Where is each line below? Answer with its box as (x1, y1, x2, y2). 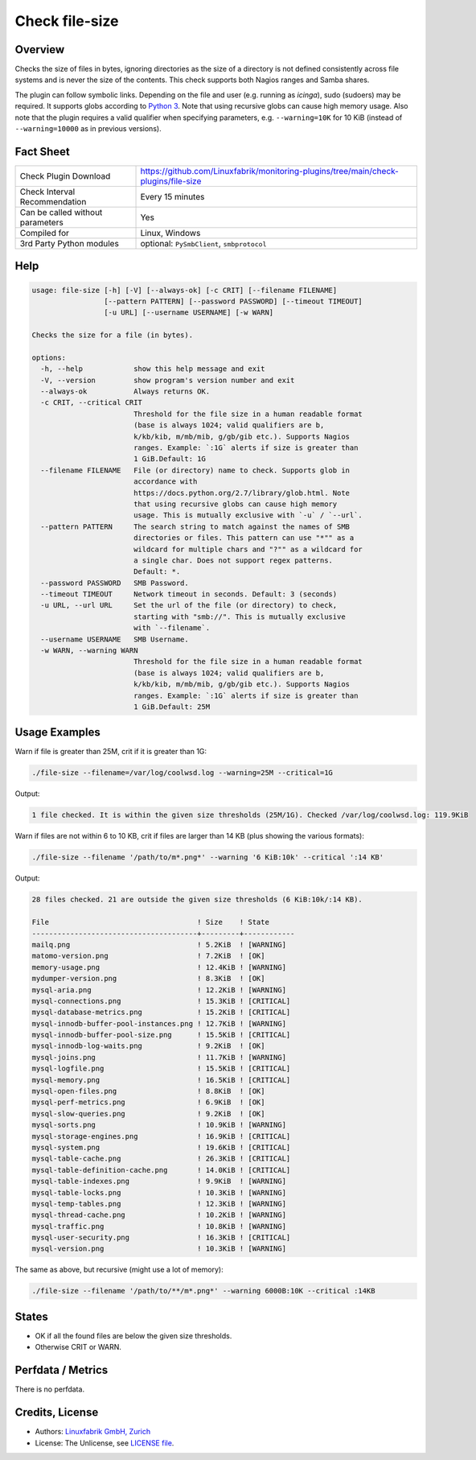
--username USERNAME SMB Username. (40, 634, 189, 644)
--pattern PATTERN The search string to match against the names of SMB (40, 522, 350, 531)
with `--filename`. (133, 624, 211, 633)
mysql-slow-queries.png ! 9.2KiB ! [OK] (31, 1109, 265, 1118)
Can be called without (19, 206, 103, 217)
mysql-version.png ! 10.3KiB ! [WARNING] (31, 1244, 287, 1253)
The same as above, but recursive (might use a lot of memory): (14, 1264, 224, 1275)
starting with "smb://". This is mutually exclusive (133, 612, 346, 621)
